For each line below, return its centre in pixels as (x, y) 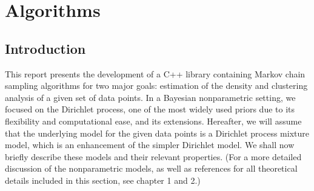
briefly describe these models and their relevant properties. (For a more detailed (153, 156)
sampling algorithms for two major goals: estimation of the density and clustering (156, 86)
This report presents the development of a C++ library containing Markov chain (155, 73)
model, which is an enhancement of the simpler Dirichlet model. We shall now (150, 145)
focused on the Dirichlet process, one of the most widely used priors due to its (150, 109)
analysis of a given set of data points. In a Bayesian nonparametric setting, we (150, 97)
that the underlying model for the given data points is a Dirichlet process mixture (157, 133)
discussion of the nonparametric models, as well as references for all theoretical (151, 168)
